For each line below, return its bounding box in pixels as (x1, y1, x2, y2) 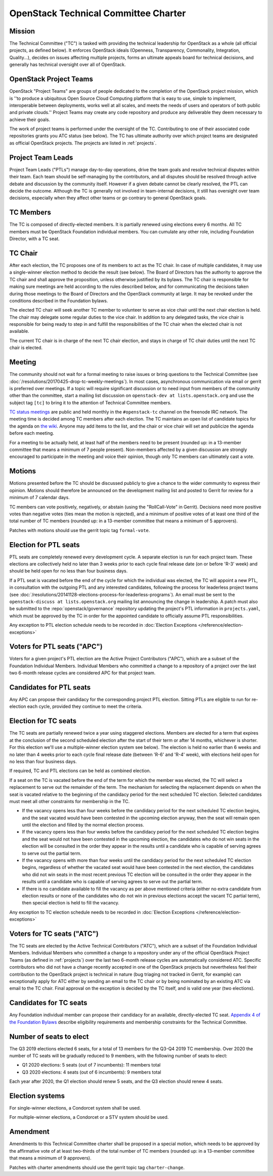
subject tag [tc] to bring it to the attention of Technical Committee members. (9, 399, 172, 405)
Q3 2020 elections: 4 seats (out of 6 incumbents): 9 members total (22, 1069, 161, 1075)
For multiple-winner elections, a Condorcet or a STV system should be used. (9, 1114, 169, 1120)
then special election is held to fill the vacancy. (22, 900, 120, 906)
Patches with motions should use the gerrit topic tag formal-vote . (9, 527, 150, 533)
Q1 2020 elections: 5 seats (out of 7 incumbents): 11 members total (22, 1062, 161, 1068)
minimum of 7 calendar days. (9, 495, 70, 501)
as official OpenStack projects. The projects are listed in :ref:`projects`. (9, 140, 157, 146)
